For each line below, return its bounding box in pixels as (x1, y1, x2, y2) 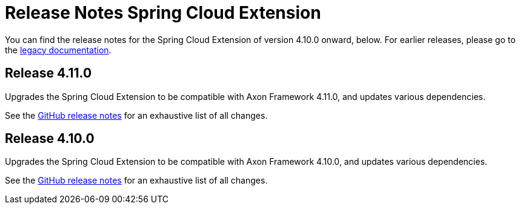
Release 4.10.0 (5, 131, 95, 147)
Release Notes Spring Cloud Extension (5, 2, 321, 23)
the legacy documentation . (5, 44, 112, 55)
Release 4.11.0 (5, 65, 92, 81)
